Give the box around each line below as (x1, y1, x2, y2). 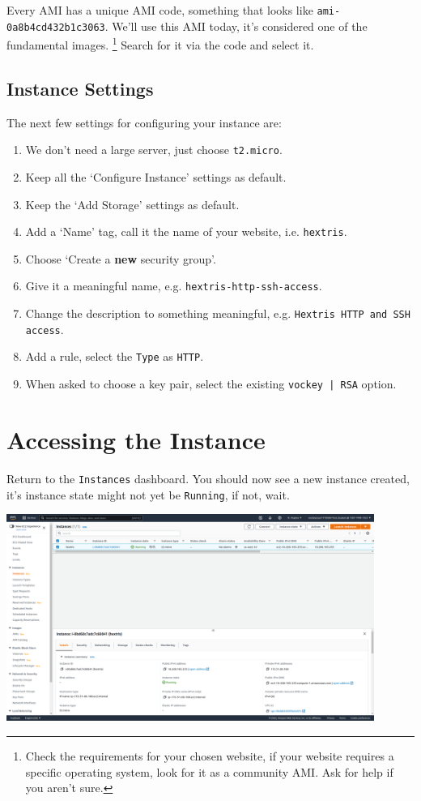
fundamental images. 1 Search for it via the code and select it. (6, 34, 314, 53)
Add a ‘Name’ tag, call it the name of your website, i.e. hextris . (25, 223, 347, 240)
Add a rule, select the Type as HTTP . (25, 348, 204, 365)
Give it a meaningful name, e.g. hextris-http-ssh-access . (25, 277, 322, 294)
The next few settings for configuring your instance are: (6, 114, 282, 131)
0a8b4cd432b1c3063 (6, 21, 105, 33)
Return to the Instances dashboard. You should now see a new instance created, (6, 469, 410, 486)
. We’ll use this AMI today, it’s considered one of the (104, 17, 368, 34)
